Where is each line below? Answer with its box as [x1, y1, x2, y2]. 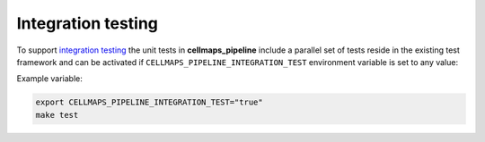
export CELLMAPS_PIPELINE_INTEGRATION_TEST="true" [35, 97, 264, 107]
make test [35, 110, 79, 120]
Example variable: [16, 73, 83, 84]
